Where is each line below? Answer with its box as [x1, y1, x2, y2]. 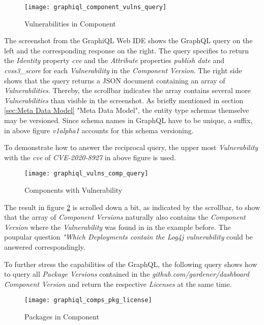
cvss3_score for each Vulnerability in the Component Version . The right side [4, 65, 242, 76]
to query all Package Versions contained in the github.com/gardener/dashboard [4, 269, 249, 279]
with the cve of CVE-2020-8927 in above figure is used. [4, 152, 176, 162]
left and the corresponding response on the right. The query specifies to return [4, 45, 249, 55]
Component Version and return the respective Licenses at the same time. [4, 278, 232, 289]
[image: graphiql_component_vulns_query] [24, 4, 167, 11]
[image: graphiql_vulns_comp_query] [24, 170, 149, 178]
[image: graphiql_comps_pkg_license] [24, 297, 152, 304]
